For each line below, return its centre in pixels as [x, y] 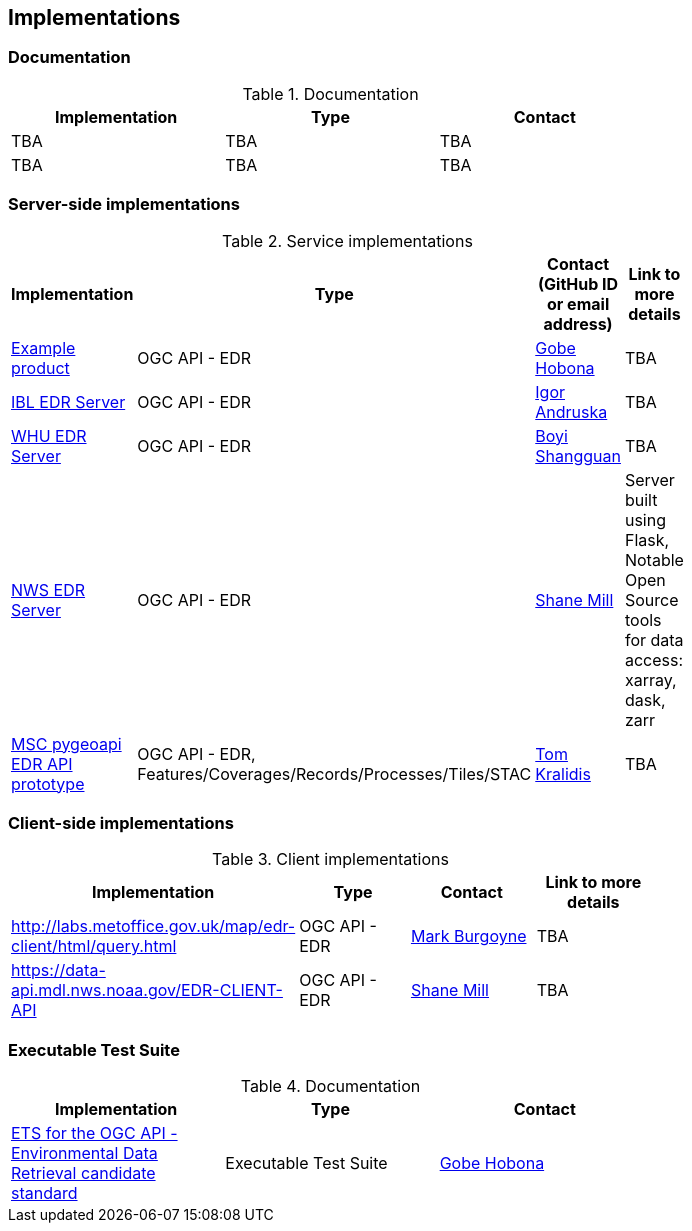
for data [654, 639]
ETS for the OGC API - [94, 1133]
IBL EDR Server [68, 401]
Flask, [647, 539]
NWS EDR [48, 589]
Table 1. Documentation [330, 93]
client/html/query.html [94, 946]
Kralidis [563, 773]
